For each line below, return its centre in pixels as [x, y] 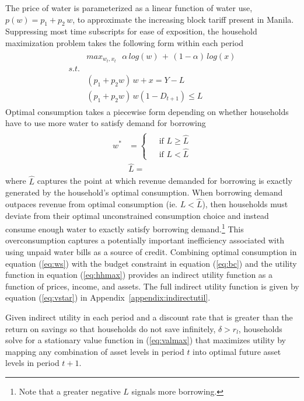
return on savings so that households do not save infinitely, [111, 328]
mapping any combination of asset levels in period [95, 351]
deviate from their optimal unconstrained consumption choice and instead [137, 215]
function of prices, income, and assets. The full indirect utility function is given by [152, 286]
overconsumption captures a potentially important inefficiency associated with [145, 240]
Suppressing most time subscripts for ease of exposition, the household [131, 31]
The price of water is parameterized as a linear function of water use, [129, 8]
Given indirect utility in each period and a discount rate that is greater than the [149, 317]
